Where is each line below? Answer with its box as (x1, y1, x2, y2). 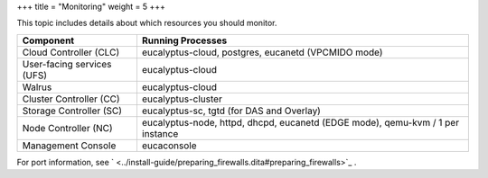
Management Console (22, 139, 117, 152)
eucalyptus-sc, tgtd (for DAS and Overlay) (141, 104, 321, 117)
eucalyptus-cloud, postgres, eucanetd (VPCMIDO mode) (141, 46, 383, 58)
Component (22, 34, 75, 47)
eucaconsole (141, 139, 198, 152)
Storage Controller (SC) (22, 104, 122, 117)
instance (141, 127, 179, 139)
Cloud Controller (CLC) (22, 46, 120, 58)
